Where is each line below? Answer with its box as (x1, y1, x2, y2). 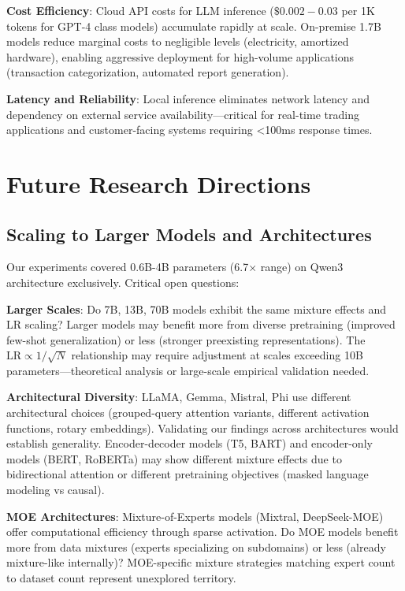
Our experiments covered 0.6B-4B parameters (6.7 (6, 258, 249, 275)
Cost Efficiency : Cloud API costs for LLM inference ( (6, 2, 274, 18)
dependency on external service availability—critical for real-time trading (6, 106, 359, 122)
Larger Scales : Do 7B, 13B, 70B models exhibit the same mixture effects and (6, 300, 387, 317)
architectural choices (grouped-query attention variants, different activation (6, 404, 370, 421)
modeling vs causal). (6, 481, 105, 498)
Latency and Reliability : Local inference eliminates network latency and (6, 90, 370, 106)
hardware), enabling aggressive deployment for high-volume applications (6, 48, 355, 65)
